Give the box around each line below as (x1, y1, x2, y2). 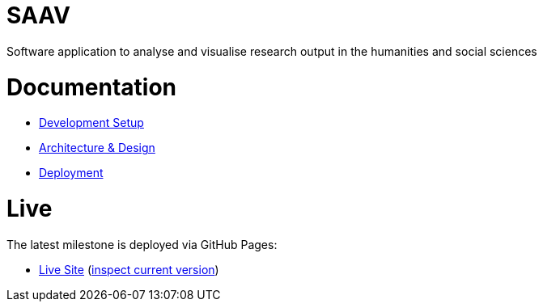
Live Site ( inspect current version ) (39, 262, 219, 276)
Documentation (6, 73, 177, 101)
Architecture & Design (39, 141, 155, 155)
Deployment (39, 166, 104, 180)
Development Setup (39, 116, 144, 130)
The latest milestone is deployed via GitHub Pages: (6, 237, 278, 251)
